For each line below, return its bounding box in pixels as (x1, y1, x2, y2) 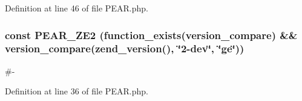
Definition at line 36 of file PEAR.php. (5, 85, 148, 97)
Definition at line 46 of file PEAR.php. (5, 2, 148, 14)
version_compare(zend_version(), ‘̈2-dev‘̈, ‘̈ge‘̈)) (5, 41, 245, 56)
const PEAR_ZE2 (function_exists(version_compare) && (5, 27, 298, 42)
